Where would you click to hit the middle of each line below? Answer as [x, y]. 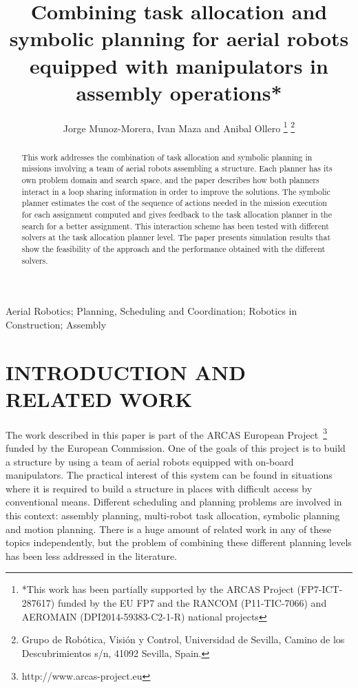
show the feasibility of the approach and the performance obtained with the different [173, 248]
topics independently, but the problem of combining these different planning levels [179, 542]
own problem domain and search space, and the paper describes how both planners [170, 180]
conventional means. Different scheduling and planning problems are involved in [174, 502]
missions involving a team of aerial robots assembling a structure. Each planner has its [177, 168]
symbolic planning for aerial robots [179, 38]
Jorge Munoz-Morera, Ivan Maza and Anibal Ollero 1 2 [179, 127]
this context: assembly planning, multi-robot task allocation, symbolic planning [173, 515]
